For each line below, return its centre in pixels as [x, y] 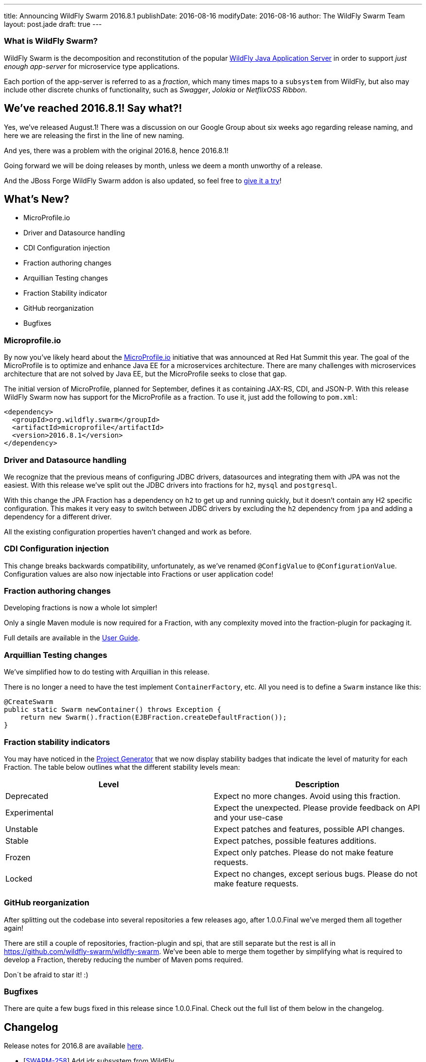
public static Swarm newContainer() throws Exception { [113, 710]
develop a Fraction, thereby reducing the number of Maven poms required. [124, 959]
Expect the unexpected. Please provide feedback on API [317, 807]
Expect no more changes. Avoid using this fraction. [307, 796]
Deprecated [27, 796]
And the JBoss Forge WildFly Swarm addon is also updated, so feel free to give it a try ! [143, 180]
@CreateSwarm [29, 702]
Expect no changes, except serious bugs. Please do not [316, 874]
